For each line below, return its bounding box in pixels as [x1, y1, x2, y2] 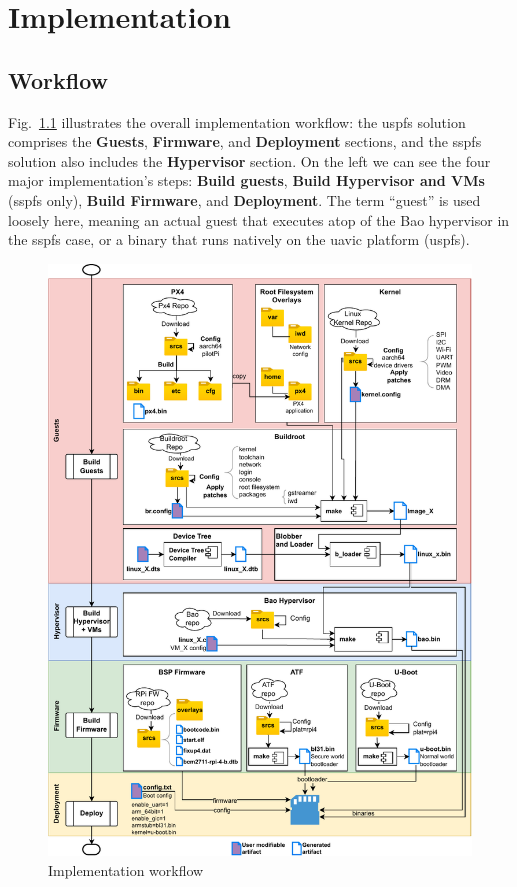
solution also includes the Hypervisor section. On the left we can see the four [8, 150, 491, 171]
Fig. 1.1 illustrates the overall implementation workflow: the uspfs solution [8, 111, 466, 132]
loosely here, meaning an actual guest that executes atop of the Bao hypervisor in [8, 209, 510, 230]
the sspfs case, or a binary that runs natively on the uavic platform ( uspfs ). [8, 229, 470, 250]
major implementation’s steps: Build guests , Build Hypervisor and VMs [8, 170, 485, 191]
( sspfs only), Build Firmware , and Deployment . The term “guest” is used [8, 189, 481, 210]
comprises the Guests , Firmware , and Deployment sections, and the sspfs [8, 131, 482, 152]
